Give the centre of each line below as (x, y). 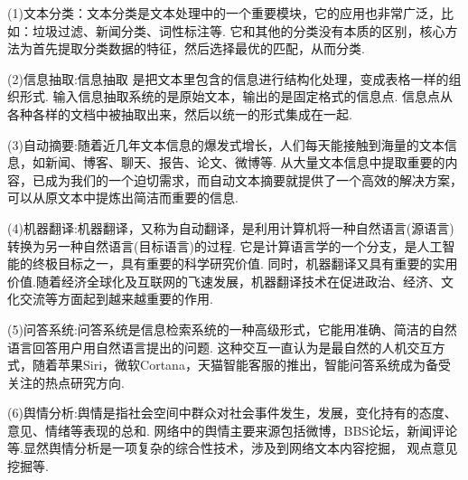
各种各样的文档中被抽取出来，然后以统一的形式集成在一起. (180, 113)
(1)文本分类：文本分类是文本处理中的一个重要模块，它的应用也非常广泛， (224, 13)
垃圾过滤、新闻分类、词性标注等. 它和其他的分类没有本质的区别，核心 (239, 30)
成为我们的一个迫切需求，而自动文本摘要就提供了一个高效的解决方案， (253, 179)
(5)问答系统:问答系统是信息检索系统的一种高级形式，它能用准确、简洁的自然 (232, 329)
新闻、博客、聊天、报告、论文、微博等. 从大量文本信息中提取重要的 (245, 162)
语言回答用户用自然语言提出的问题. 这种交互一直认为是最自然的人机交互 (220, 347)
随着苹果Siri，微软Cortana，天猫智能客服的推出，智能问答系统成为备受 (241, 365)
